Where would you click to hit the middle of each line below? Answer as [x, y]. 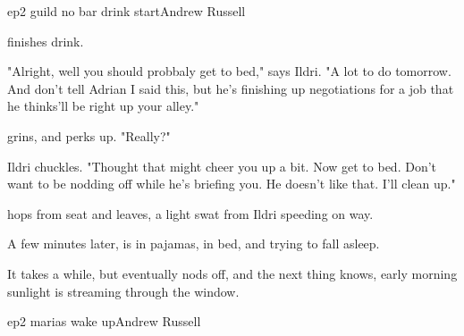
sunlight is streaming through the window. [123, 291]
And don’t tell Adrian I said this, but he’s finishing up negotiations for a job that [231, 88]
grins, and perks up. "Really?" [89, 135]
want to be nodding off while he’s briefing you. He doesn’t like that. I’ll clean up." [232, 184]
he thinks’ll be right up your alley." [103, 106]
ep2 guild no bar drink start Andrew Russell [127, 11]
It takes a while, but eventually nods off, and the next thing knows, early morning [232, 273]
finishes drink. [46, 41]
